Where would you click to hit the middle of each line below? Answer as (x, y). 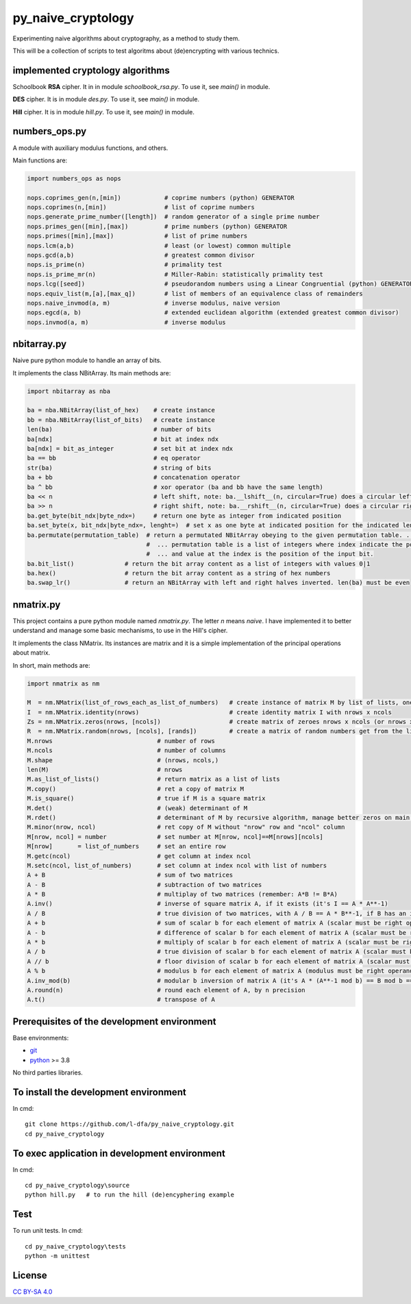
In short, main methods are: (51, 665)
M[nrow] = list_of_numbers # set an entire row (126, 847)
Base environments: (41, 1038)
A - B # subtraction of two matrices (145, 885)
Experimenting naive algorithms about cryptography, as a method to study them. (126, 38)
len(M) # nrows (105, 770)
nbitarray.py (40, 344)
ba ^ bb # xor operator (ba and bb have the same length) (175, 487)
